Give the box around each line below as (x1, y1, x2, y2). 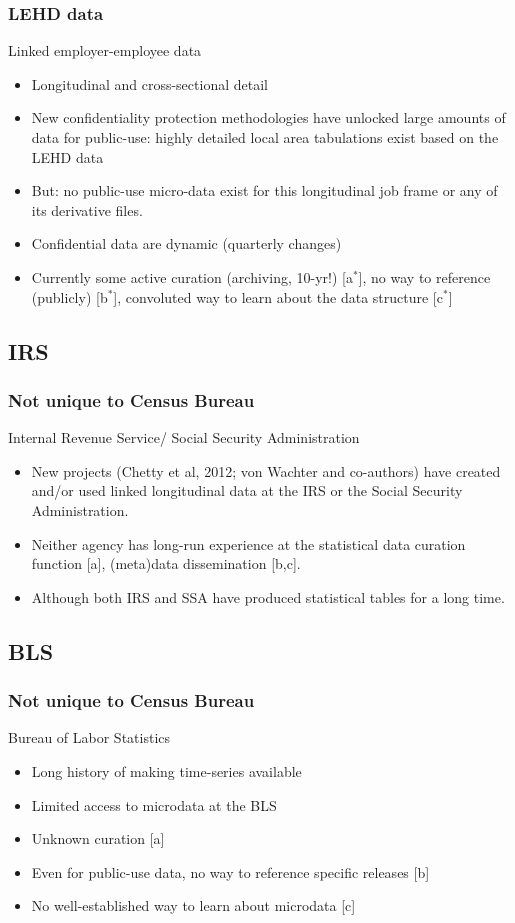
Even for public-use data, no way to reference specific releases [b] (31, 861, 430, 882)
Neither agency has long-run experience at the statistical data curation (31, 533, 466, 554)
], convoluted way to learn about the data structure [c (113, 286, 443, 307)
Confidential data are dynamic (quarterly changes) (31, 233, 342, 254)
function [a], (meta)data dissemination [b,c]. (31, 553, 301, 574)
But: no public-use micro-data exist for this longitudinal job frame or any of (31, 180, 498, 201)
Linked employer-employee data (8, 40, 202, 61)
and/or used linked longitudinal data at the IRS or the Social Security (31, 480, 463, 501)
